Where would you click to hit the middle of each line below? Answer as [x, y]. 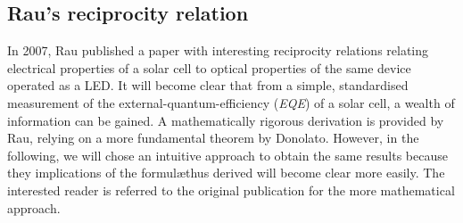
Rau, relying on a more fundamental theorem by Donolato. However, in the [213, 138]
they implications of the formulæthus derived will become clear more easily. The [226, 173]
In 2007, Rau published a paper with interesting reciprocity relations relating [218, 50]
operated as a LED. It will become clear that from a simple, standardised [208, 85]
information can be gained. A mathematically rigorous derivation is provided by [226, 120]
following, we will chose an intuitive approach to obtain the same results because [227, 155]
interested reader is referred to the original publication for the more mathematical [231, 190]
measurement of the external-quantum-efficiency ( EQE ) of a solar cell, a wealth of [231, 102]
